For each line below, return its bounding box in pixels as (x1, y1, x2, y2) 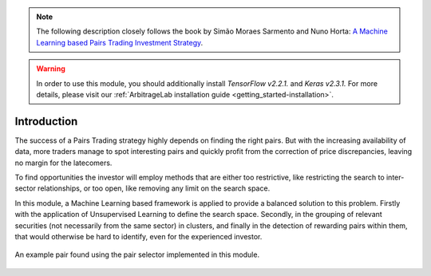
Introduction (14, 114, 78, 128)
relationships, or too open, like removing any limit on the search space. (37, 183, 271, 193)
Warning (36, 64, 65, 73)
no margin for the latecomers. (14, 158, 113, 168)
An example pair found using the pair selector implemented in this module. (14, 250, 259, 259)
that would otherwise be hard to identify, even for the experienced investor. (14, 231, 263, 241)
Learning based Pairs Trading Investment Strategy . (36, 37, 204, 47)
